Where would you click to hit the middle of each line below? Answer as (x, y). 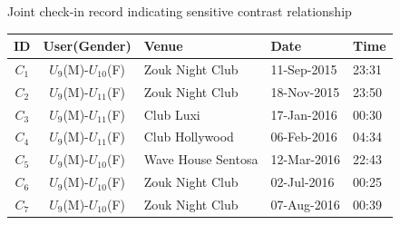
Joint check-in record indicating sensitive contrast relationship (180, 11)
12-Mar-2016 (306, 159)
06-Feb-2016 (304, 137)
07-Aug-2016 (305, 204)
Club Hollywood (189, 137)
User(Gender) (87, 46)
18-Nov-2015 (305, 91)
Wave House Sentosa (201, 159)
